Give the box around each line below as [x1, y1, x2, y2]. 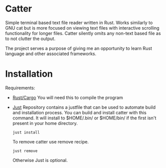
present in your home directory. [12, 120, 78, 126]
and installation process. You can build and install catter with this [12, 109, 147, 115]
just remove [12, 148, 38, 153]
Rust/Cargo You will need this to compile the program [12, 94, 123, 100]
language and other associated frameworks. [5, 51, 97, 57]
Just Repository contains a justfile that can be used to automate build [12, 104, 156, 110]
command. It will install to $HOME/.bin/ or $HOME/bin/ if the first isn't [12, 115, 156, 121]
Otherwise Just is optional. [12, 157, 68, 163]
